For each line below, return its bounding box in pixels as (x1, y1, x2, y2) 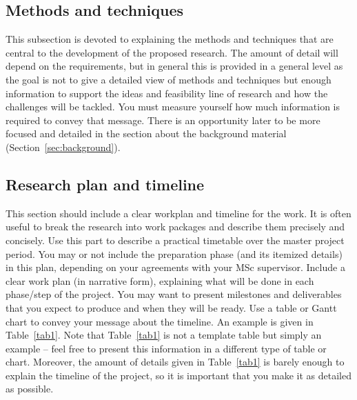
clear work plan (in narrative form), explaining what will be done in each (6, 273, 314, 288)
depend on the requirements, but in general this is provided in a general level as (6, 59, 343, 73)
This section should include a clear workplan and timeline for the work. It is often (6, 206, 351, 220)
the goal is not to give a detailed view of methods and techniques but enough (6, 72, 331, 86)
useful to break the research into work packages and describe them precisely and (6, 219, 345, 234)
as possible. (6, 381, 54, 396)
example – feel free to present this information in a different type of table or (6, 341, 327, 355)
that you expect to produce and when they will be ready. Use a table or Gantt (6, 300, 337, 314)
